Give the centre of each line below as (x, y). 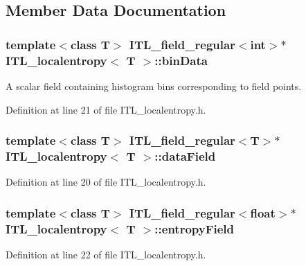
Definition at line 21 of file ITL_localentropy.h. (106, 109)
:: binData (181, 60)
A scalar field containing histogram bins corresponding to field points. (154, 86)
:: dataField (185, 156)
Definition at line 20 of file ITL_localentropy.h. (106, 182)
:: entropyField (195, 228)
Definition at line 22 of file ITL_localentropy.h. (106, 254)
